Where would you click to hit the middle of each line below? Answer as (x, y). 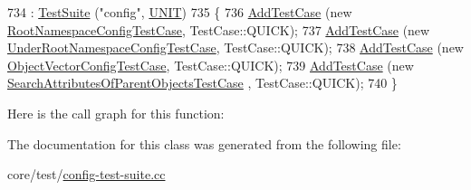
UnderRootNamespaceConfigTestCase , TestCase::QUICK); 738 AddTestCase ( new (235, 47)
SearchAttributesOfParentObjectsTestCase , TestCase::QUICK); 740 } (202, 83)
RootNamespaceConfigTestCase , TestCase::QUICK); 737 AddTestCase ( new (219, 29)
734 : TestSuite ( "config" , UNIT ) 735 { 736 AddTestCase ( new (180, 12)
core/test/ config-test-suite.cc (87, 174)
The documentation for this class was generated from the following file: (204, 143)
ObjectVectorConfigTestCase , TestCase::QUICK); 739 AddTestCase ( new (211, 65)
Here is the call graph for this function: (116, 113)
